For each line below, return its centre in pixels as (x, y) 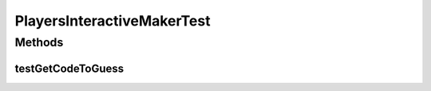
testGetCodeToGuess (69, 68)
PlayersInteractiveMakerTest (113, 21)
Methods (39, 42)
